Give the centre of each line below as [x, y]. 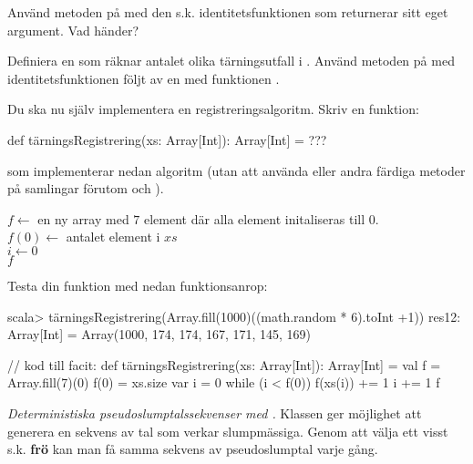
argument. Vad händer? [73, 30]
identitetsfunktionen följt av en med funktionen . [144, 78]
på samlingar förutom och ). [86, 188]
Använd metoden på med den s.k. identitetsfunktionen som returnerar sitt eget [228, 12]
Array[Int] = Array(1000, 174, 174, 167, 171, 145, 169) [159, 334]
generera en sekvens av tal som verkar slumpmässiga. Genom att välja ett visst [228, 431]
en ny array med [83, 218]
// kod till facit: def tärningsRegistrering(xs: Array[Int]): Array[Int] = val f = [224, 364]
